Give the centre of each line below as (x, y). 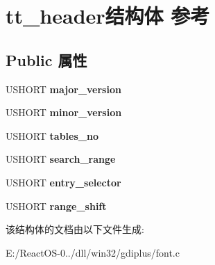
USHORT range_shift (56, 206)
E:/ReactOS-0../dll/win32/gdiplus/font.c (93, 252)
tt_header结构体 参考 (108, 16)
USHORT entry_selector (63, 182)
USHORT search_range (61, 159)
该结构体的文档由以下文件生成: (75, 229)
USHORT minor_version (64, 112)
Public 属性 (46, 59)
